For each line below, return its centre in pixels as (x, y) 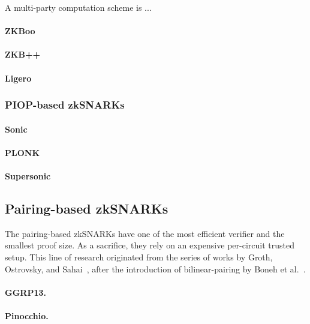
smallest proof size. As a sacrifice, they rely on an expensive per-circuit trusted (150, 245)
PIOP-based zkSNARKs (65, 105)
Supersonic (28, 175)
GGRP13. (25, 292)
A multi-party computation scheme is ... (78, 7)
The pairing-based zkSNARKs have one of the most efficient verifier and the (145, 233)
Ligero (18, 78)
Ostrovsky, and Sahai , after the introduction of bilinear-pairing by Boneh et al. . (155, 268)
